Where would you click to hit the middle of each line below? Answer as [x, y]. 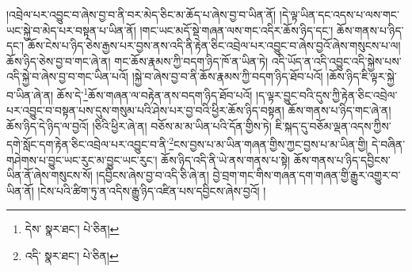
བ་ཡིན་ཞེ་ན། [30, 94]
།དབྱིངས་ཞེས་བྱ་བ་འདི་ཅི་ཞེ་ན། [153, 175]
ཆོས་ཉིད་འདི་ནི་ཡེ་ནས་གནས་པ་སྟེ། [225, 159]
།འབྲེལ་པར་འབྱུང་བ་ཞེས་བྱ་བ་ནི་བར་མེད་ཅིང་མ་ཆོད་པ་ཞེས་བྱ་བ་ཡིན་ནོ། [141, 14]
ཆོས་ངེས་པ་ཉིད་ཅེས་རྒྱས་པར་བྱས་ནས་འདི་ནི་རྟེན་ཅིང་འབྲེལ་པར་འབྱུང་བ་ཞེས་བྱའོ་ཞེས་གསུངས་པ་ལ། [214, 45]
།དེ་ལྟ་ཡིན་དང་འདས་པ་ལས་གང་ [339, 14]
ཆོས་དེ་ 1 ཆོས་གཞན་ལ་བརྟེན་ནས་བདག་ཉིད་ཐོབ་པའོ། [154, 93]
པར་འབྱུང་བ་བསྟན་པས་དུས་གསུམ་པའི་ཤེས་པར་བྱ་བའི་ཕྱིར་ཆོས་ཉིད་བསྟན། [145, 110]
